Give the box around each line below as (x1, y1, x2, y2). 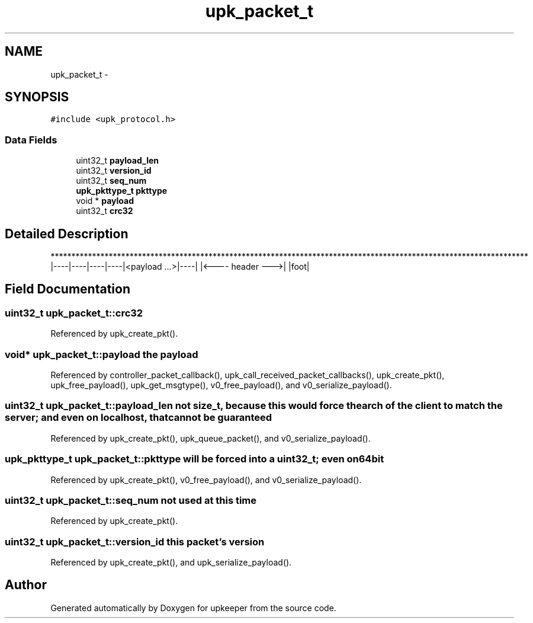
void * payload (76, 196, 134, 206)
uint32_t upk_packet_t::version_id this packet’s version (5, 535, 265, 548)
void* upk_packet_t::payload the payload (5, 348, 198, 360)
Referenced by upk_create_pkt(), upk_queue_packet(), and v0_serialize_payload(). (50, 433, 371, 443)
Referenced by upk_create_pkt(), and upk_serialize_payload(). (50, 557, 292, 567)
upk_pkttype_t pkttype (76, 186, 168, 196)
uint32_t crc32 (76, 206, 133, 216)
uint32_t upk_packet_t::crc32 (5, 306, 143, 319)
